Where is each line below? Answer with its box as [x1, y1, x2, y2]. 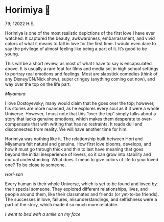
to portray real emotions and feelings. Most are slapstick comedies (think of [5, 71, 158, 76]
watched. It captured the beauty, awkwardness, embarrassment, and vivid [5, 35, 155, 41]
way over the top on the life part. [5, 81, 71, 87]
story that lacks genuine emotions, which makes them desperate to [5, 116, 141, 122]
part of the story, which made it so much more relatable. [5, 201, 118, 207]
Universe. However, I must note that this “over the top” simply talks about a [5, 110, 156, 117]
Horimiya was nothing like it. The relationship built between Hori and [5, 136, 143, 142]
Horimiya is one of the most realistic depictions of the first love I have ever [5, 30, 155, 36]
